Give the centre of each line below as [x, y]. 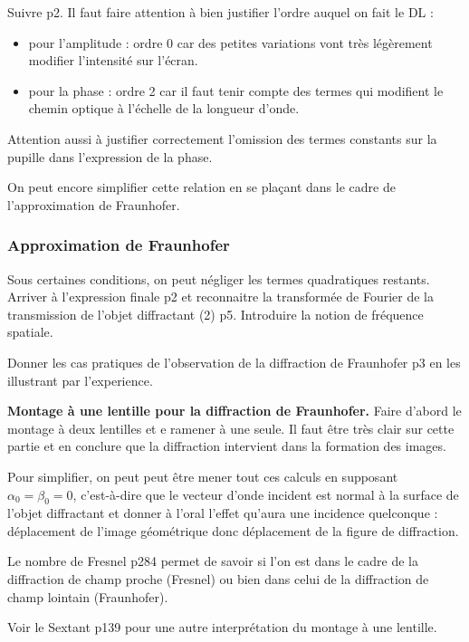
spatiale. [30, 332]
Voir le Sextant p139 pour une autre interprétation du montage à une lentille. [222, 627]
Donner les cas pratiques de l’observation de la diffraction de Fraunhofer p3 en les [234, 362]
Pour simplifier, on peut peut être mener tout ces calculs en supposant [203, 476]
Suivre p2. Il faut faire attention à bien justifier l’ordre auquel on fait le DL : [220, 12]
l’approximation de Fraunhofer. [94, 204]
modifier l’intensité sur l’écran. [113, 60]
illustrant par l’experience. [80, 380]
